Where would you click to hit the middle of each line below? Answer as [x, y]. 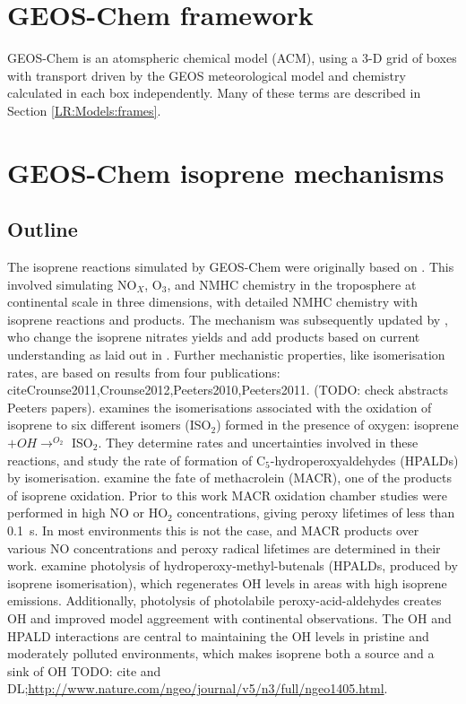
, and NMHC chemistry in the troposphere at [292, 284]
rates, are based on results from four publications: [144, 372]
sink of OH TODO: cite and [84, 670]
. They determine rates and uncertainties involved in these [258, 443]
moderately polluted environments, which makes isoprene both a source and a [221, 653]
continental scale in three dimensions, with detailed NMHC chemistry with [213, 302]
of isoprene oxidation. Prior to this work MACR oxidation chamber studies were [227, 495]
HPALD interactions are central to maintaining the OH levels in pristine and [218, 635]
